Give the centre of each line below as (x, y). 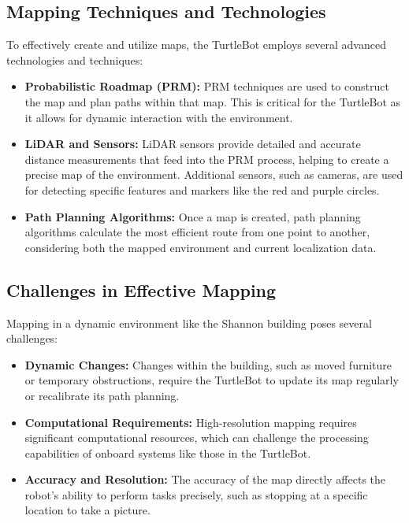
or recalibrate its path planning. (102, 395)
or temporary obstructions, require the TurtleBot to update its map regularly (212, 380)
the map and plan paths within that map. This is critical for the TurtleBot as (213, 101)
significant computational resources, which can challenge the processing (197, 438)
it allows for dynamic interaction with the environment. (159, 117)
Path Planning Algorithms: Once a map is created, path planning (193, 216)
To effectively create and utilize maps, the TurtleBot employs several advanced (196, 45)
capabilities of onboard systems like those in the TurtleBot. (168, 453)
